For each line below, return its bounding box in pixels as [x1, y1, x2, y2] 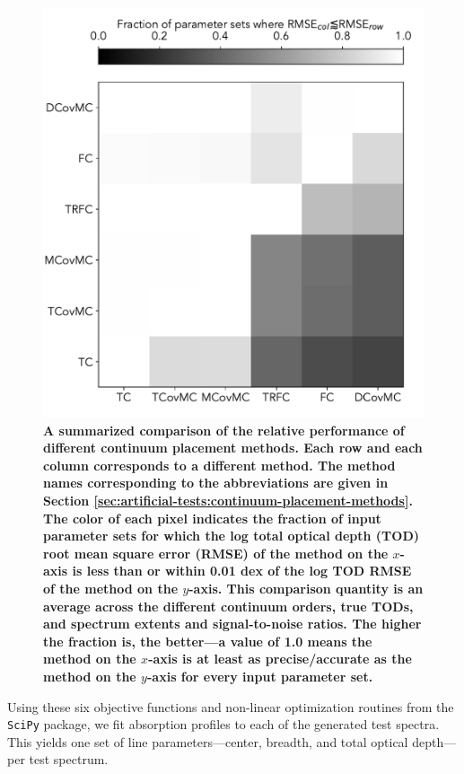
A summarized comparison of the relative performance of [43, 420, 405, 439]
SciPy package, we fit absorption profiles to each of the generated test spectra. [7, 715, 440, 734]
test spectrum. [29, 750, 109, 769]
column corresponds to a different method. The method [43, 455, 396, 474]
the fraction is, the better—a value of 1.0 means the [43, 631, 372, 650]
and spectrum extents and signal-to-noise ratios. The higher [43, 614, 422, 633]
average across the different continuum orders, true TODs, [43, 596, 414, 615]
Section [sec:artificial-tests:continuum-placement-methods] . [43, 490, 413, 509]
